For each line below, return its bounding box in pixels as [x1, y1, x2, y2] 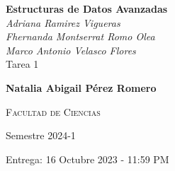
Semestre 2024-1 [6, 128, 76, 143]
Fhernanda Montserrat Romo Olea [6, 29, 155, 44]
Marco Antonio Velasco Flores [6, 42, 136, 57]
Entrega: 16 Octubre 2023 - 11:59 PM [6, 151, 169, 166]
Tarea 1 [6, 57, 39, 71]
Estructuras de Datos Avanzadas [6, 1, 168, 16]
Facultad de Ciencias [6, 104, 101, 119]
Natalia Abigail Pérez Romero [6, 80, 157, 95]
